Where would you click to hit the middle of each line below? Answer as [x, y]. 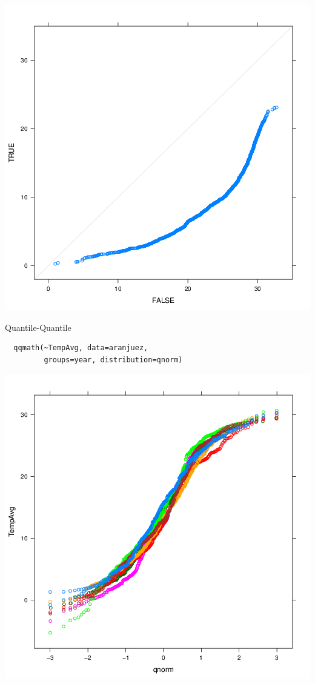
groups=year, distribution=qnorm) [113, 360]
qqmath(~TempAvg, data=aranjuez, [81, 348]
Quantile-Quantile [38, 327]
